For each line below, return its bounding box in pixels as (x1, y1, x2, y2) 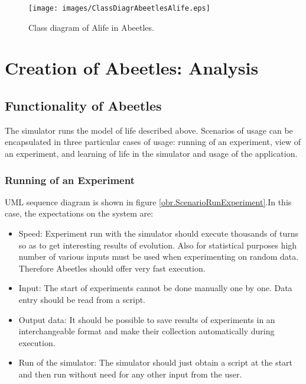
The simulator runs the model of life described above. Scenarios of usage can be (5, 124, 293, 136)
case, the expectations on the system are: (5, 207, 154, 220)
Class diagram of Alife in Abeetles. (28, 21, 154, 33)
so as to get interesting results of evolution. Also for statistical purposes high (18, 238, 297, 251)
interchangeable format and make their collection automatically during (18, 325, 275, 337)
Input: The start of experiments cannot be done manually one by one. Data (18, 282, 292, 294)
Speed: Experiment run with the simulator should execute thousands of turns (18, 227, 299, 240)
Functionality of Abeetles (5, 96, 162, 115)
